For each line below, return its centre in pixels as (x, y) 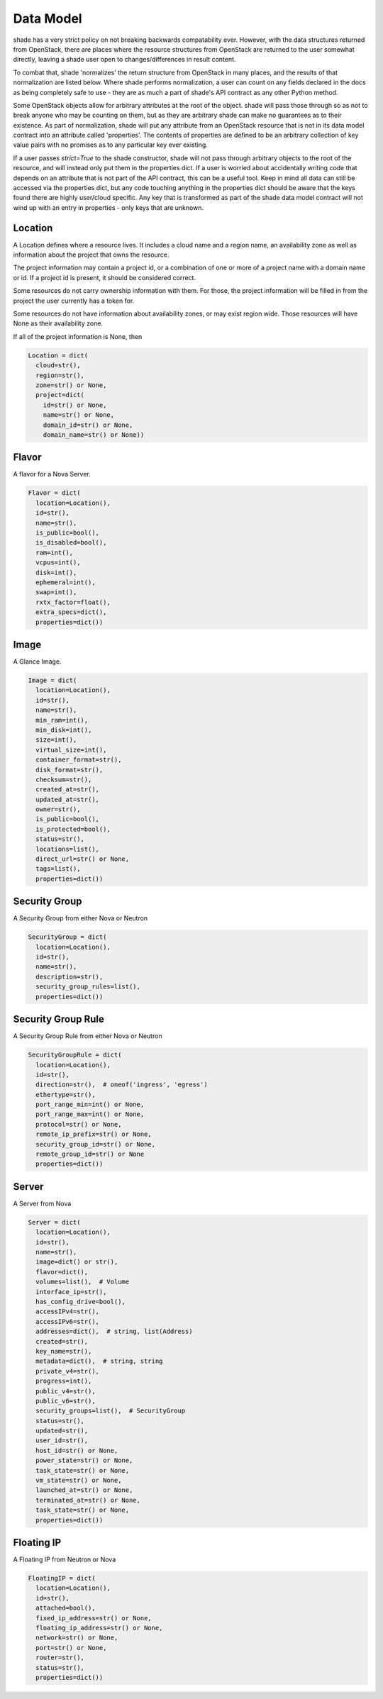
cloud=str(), (58, 366)
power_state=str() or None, (84, 1460)
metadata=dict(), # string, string (99, 1361)
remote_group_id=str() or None (90, 1154)
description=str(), (70, 976)
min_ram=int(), (62, 720)
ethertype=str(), (66, 1094)
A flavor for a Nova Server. (52, 474)
